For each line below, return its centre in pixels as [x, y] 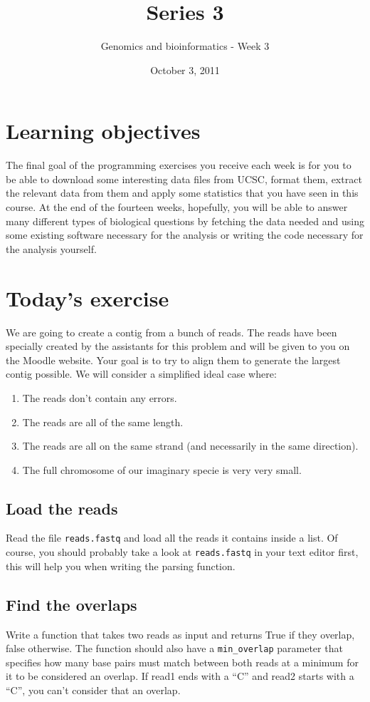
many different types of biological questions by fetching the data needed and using [185, 221]
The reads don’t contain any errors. [100, 397]
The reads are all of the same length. [103, 422]
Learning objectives [103, 131]
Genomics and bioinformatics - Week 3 [185, 46]
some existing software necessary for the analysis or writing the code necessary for [185, 235]
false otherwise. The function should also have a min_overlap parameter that [174, 648]
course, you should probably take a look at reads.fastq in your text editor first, [182, 552]
